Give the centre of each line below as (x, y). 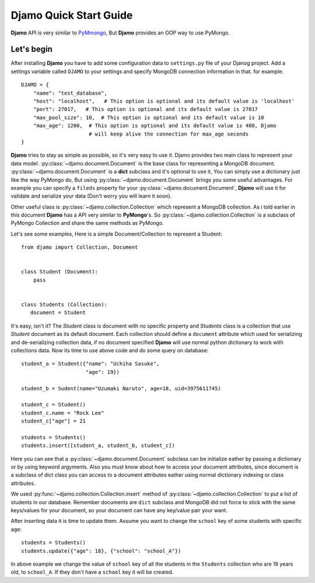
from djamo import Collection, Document (80, 247)
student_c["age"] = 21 (54, 421)
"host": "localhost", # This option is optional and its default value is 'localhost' (164, 101)
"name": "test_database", (70, 93)
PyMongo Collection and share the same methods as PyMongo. (87, 223)
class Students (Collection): (64, 305)
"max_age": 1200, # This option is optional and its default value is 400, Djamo (155, 126)
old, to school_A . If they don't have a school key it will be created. (92, 572)
